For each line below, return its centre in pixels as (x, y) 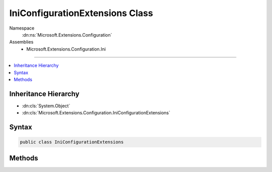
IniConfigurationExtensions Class (81, 13)
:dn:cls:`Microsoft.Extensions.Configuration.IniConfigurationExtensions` (96, 113)
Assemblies (21, 42)
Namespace (22, 28)
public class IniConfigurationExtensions (72, 142)
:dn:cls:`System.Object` (46, 106)
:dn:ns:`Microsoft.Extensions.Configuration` (67, 35)
